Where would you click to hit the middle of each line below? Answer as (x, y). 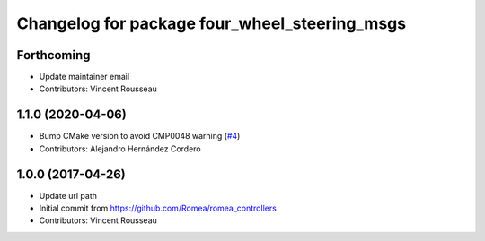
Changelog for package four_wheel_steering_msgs (212, 23)
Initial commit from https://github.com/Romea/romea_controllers (158, 208)
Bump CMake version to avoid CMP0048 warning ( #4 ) (140, 136)
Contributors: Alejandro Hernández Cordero (120, 149)
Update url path (68, 195)
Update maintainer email (84, 77)
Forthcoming (53, 55)
